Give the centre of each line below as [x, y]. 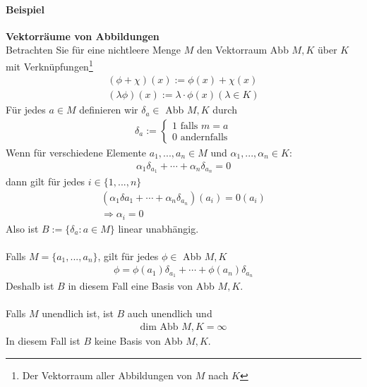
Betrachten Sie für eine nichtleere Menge [94, 50]
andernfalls [204, 138]
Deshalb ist [30, 286]
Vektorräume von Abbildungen [83, 36]
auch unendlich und [170, 313]
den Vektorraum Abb [242, 50]
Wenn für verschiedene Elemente [76, 152]
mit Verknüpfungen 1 [49, 65]
